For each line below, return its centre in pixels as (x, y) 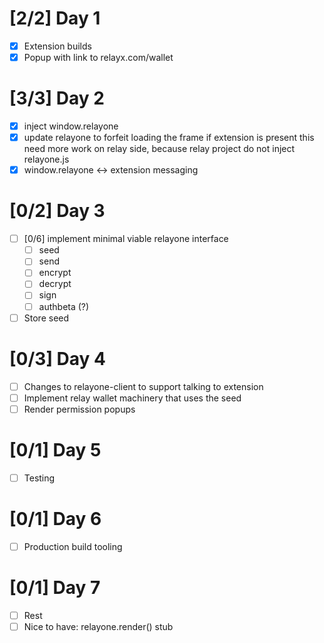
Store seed (46, 318)
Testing (39, 478)
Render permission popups (79, 409)
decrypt (55, 284)
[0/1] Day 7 (55, 587)
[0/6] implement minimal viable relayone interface (126, 239)
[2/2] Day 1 (55, 18)
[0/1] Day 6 (55, 518)
